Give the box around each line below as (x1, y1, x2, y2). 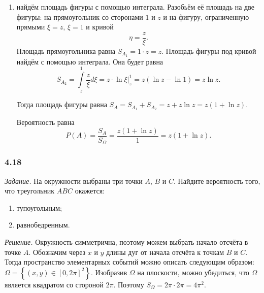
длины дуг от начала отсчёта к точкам (106, 246, 224, 257)
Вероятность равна (16, 117, 75, 127)
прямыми (16, 21, 45, 32)
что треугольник (5, 185, 55, 196)
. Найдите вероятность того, (174, 175, 260, 186)
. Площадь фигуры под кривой (161, 45, 256, 56)
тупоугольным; (16, 202, 62, 213)
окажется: (75, 185, 105, 196)
